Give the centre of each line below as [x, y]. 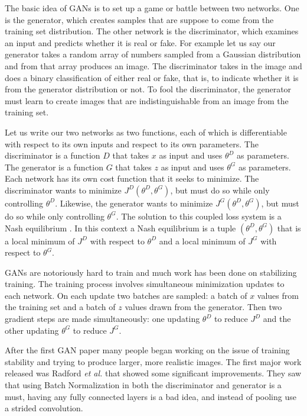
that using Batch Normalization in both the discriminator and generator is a [143, 385]
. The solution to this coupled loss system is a [199, 216]
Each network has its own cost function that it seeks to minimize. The [132, 178]
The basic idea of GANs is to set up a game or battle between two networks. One [152, 8]
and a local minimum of [202, 241]
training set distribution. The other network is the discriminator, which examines [152, 31]
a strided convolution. [44, 408]
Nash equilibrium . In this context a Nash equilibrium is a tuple [120, 228]
